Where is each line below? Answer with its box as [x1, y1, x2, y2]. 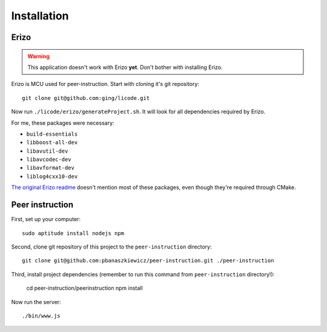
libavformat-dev [26, 164, 75, 171]
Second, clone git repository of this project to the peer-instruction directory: [11, 243, 212, 250]
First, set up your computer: [11, 216, 81, 223]
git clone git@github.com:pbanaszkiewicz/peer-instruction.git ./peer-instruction [22, 257, 274, 264]
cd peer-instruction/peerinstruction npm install [26, 285, 143, 292]
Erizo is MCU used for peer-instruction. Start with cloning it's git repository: [11, 81, 200, 88]
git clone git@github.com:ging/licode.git [22, 95, 150, 101]
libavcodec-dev [26, 156, 72, 163]
